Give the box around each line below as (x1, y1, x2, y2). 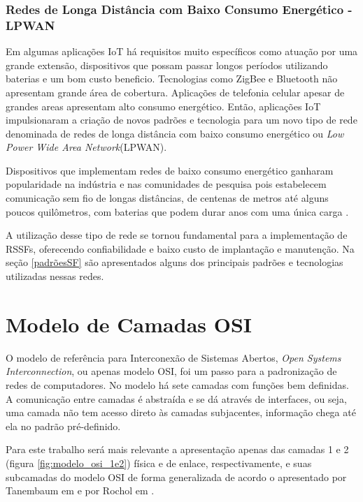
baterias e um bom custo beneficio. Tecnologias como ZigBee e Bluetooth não (6, 71, 338, 86)
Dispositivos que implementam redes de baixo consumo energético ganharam (6, 163, 334, 177)
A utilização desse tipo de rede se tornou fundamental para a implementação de (6, 228, 348, 242)
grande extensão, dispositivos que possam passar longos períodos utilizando (6, 57, 328, 72)
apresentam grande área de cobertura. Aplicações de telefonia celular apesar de (6, 84, 345, 99)
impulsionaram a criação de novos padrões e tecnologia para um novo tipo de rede (6, 112, 357, 127)
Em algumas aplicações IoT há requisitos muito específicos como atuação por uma (6, 44, 358, 59)
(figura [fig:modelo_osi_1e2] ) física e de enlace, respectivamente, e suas (6, 455, 312, 470)
